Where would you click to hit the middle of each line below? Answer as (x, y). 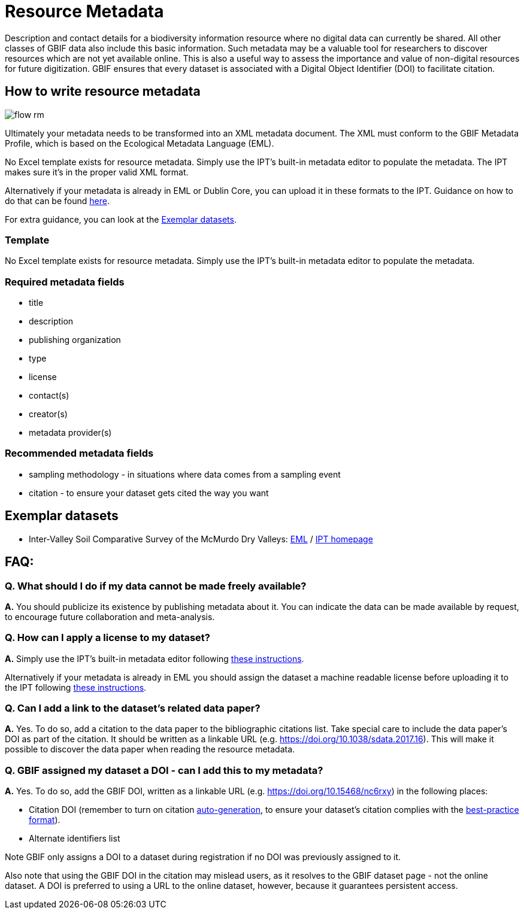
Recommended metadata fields (79, 453)
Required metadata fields (65, 282)
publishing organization (75, 340)
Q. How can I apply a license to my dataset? (108, 638)
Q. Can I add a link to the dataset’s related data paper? (133, 708)
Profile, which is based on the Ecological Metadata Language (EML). (140, 143)
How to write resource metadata (103, 92)
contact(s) (49, 396)
